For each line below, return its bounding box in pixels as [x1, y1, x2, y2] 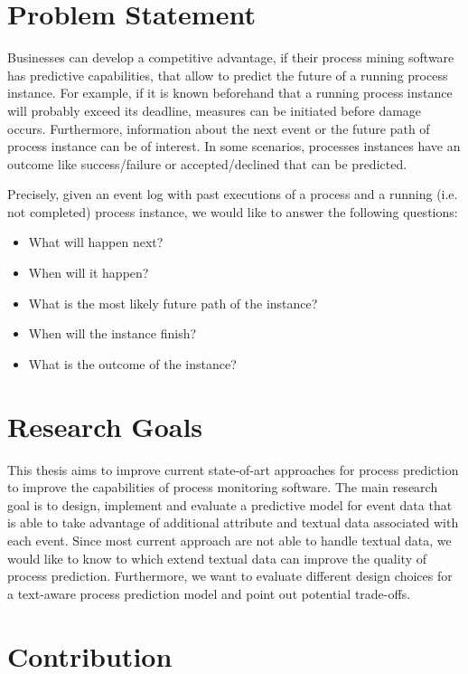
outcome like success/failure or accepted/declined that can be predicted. [7, 154, 407, 173]
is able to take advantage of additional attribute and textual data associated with [7, 513, 459, 532]
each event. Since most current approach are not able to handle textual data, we [7, 530, 452, 549]
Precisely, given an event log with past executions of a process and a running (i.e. [7, 185, 458, 204]
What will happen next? [28, 233, 164, 252]
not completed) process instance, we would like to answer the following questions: [7, 202, 458, 221]
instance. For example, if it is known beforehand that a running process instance [7, 83, 453, 102]
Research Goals [7, 407, 203, 444]
